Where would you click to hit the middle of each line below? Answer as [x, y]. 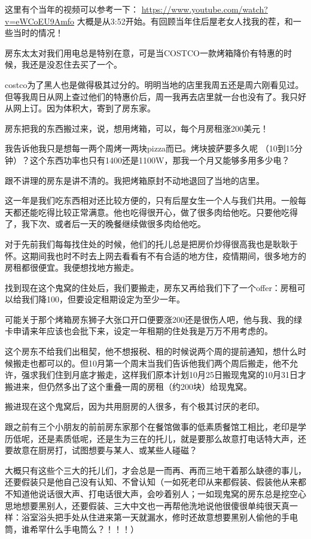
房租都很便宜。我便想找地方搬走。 [72, 267]
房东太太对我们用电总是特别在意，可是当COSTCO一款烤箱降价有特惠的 [144, 52]
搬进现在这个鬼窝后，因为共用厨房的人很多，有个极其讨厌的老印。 [135, 406]
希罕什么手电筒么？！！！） [84, 529]
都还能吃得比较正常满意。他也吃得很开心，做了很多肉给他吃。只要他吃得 [155, 212]
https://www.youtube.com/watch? [205, 9]
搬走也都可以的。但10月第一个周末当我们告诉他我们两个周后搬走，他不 [151, 363]
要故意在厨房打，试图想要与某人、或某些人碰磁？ [101, 450]
